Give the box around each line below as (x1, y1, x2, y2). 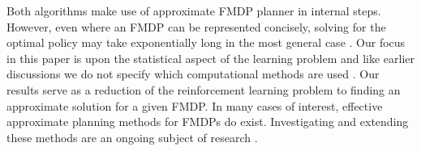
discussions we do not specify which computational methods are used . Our (6, 65, 380, 82)
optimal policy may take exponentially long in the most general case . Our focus (6, 34, 406, 51)
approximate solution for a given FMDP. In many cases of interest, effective (6, 97, 383, 114)
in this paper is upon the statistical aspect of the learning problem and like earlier (6, 49, 415, 66)
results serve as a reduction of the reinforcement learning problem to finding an (6, 81, 401, 98)
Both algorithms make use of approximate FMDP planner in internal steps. (6, 2, 381, 19)
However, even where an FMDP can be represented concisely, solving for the (6, 18, 386, 35)
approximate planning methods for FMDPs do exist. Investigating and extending (6, 113, 409, 130)
